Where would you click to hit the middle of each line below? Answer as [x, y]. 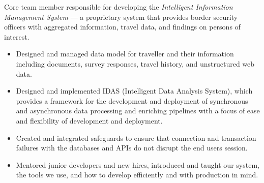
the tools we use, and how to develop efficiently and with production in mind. [137, 175]
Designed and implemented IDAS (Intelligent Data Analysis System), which [134, 91]
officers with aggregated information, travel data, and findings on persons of [122, 27]
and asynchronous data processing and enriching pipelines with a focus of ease [138, 111]
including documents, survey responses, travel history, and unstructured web [135, 63]
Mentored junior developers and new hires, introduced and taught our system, [138, 164]
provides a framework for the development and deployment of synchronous [132, 100]
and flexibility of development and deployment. [89, 120]
